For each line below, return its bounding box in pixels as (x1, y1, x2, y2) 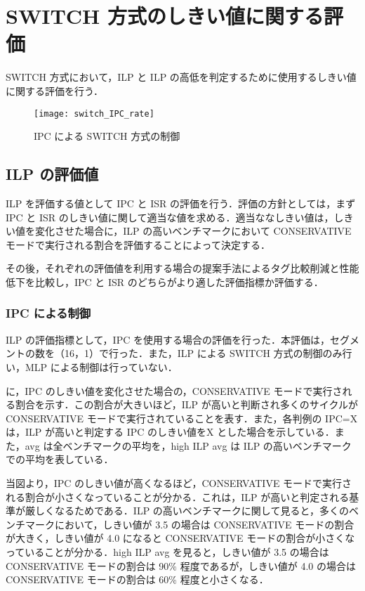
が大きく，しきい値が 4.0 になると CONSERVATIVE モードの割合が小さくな (6, 531, 355, 545)
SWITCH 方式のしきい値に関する (6, 1, 324, 30)
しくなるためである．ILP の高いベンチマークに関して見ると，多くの (34, 503, 349, 518)
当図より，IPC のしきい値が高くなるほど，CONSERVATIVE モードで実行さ (6, 476, 352, 491)
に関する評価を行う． (6, 83, 103, 98)
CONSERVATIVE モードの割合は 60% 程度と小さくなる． (6, 572, 269, 587)
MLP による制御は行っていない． (25, 359, 178, 374)
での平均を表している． (6, 452, 114, 467)
